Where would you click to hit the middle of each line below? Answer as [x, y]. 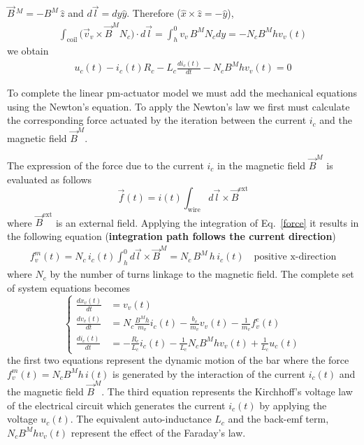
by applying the [293, 405]
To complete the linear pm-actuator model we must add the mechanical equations [182, 93]
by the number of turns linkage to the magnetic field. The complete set [202, 274]
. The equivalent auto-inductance [141, 419]
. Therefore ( [154, 13]
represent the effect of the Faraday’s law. [158, 432]
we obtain [28, 51]
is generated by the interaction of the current [209, 373]
